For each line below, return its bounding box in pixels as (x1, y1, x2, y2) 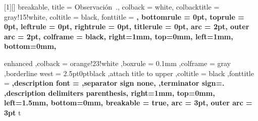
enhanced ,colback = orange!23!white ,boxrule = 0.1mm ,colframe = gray (4, 57, 231, 68)
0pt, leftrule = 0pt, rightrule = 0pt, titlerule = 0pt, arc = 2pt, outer (4, 21, 249, 32)
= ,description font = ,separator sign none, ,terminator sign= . (4, 78, 225, 88)
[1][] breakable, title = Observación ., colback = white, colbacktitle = (4, 2, 220, 12)
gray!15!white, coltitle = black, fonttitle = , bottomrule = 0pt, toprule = (4, 11, 244, 22)
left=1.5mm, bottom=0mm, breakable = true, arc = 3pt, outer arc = (4, 97, 252, 108)
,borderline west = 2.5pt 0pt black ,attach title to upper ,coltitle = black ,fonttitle (4, 68, 254, 78)
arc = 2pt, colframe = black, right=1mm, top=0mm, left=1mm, (4, 31, 233, 41)
